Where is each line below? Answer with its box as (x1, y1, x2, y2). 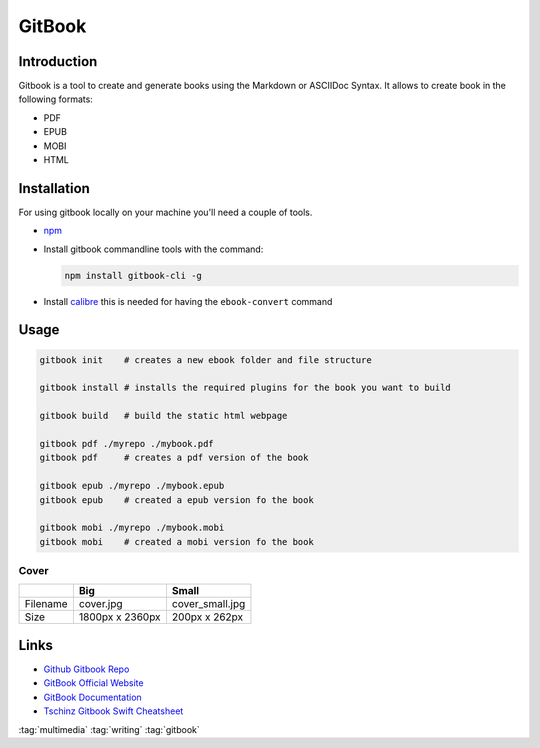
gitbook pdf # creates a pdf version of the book (39, 452, 309, 464)
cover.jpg (78, 597, 124, 611)
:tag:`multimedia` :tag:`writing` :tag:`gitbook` (18, 723, 200, 735)
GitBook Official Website (43, 677, 144, 689)
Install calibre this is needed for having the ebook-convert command (43, 295, 333, 307)
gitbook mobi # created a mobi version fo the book (39, 536, 314, 547)
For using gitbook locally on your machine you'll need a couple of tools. (18, 206, 313, 218)
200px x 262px (171, 610, 244, 624)
